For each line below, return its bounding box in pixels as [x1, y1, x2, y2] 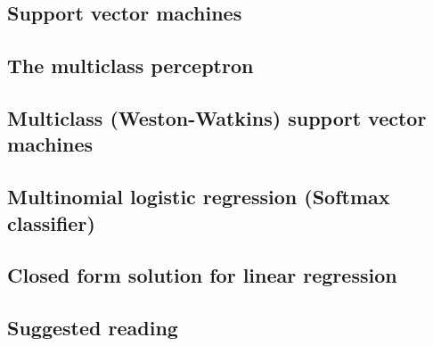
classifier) [7, 209, 95, 236]
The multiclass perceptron [7, 52, 254, 79]
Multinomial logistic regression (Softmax [7, 183, 390, 210]
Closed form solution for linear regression [7, 261, 397, 289]
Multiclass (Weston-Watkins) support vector [7, 103, 427, 131]
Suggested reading [7, 314, 178, 342]
